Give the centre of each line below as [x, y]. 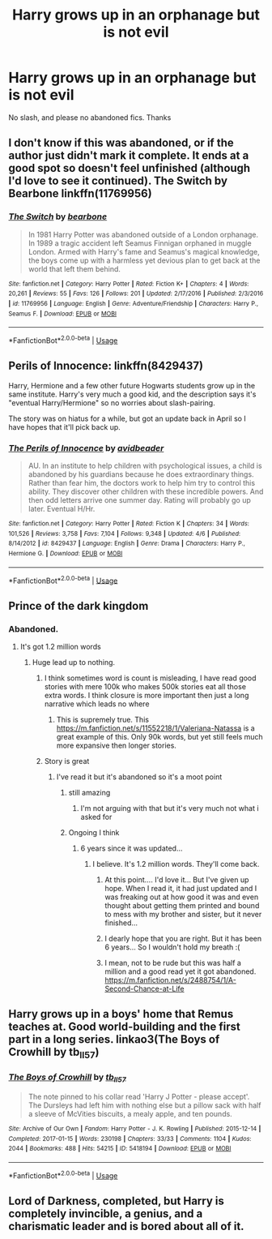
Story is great [67, 761]
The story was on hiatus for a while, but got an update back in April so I [127, 418]
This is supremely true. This [103, 719]
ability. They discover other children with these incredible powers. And [146, 491]
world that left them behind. [74, 268]
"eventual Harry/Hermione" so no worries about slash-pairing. [112, 402]
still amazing [89, 792]
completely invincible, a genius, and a [106, 1214]
